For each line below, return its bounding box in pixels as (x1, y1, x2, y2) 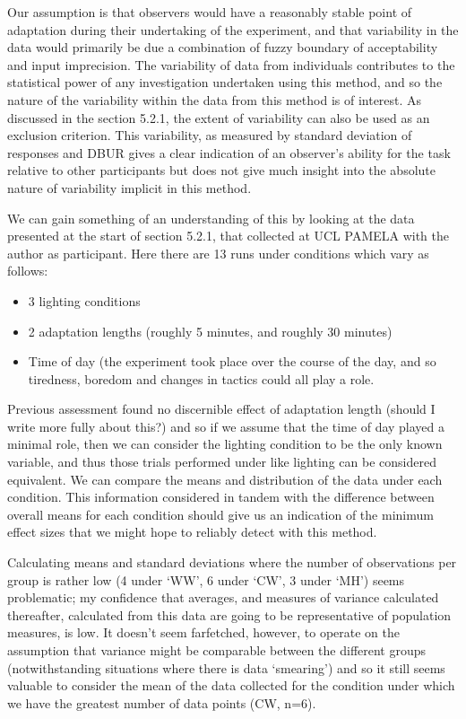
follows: (7, 261, 48, 280)
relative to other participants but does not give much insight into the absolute (7, 161, 436, 180)
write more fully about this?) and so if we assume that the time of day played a (7, 416, 445, 435)
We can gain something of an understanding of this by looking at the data (7, 208, 415, 227)
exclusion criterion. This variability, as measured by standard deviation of (7, 126, 412, 145)
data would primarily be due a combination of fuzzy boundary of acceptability (7, 38, 438, 57)
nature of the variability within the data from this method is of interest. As (7, 90, 422, 109)
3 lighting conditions (28, 291, 141, 310)
